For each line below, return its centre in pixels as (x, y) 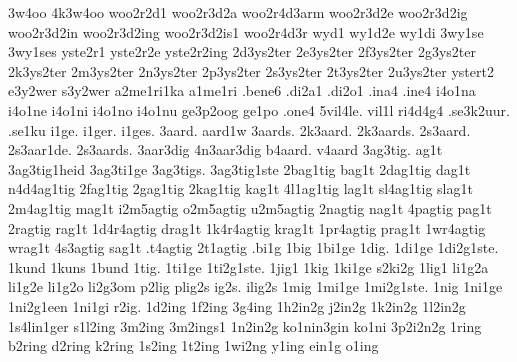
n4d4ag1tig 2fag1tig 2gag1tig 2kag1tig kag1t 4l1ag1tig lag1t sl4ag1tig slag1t (240, 188)
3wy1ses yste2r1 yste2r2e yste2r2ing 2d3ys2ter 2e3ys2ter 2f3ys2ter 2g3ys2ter (242, 51)
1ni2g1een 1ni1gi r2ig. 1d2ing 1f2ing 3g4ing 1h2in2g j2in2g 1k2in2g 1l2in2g (237, 305)
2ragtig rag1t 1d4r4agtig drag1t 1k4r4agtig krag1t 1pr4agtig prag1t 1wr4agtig (247, 227)
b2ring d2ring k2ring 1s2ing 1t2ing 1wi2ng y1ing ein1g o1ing (193, 345)
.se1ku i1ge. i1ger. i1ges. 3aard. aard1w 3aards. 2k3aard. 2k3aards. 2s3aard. (239, 129)
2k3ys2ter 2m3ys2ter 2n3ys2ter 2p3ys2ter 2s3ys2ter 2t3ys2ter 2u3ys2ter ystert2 (251, 70)
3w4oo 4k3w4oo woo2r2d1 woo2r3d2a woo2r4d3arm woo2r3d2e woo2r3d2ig (238, 12)
